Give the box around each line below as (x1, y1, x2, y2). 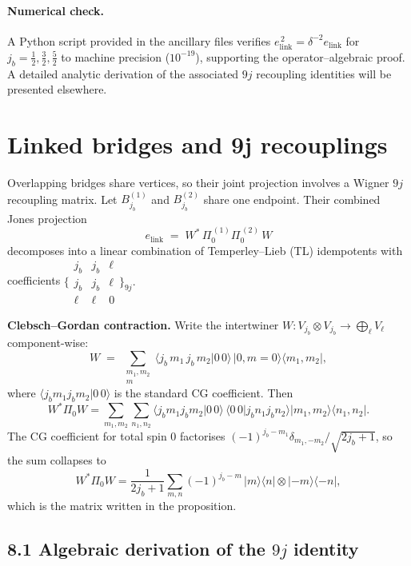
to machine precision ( (61, 48, 170, 65)
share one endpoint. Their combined (203, 190, 381, 207)
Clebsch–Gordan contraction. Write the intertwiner (7, 316, 279, 333)
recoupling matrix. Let (7, 190, 118, 207)
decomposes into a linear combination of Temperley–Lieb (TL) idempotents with (7, 241, 403, 258)
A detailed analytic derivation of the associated (7, 65, 239, 82)
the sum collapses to (7, 452, 106, 468)
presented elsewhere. (7, 81, 107, 98)
